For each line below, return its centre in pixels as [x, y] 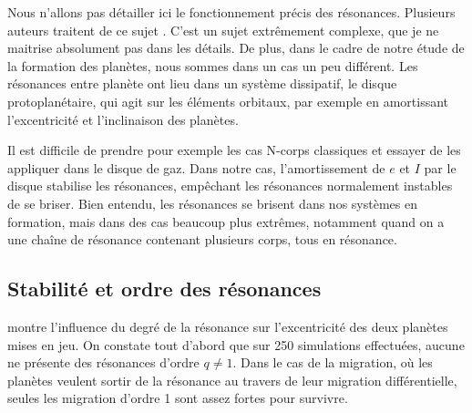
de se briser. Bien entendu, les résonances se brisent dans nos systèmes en [212, 203]
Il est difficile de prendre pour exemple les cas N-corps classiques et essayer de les [234, 150]
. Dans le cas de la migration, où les [333, 362]
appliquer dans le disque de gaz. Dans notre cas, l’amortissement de [196, 167]
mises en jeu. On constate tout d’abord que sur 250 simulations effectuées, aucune [236, 344]
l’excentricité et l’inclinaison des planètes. [123, 119]
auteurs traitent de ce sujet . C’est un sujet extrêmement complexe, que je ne [223, 30]
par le [440, 167]
